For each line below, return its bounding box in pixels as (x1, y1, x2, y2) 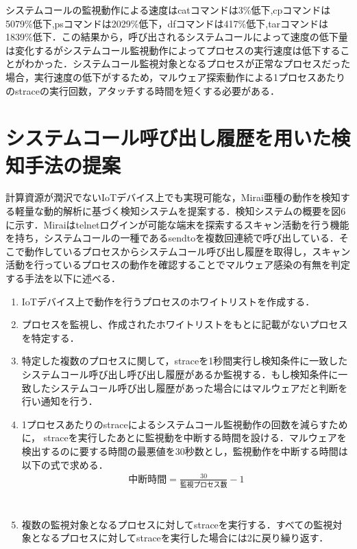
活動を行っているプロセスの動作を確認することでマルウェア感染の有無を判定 (5, 257, 350, 272)
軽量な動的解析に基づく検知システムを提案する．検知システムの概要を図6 (14, 204, 346, 218)
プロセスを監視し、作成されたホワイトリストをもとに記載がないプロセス (21, 317, 348, 331)
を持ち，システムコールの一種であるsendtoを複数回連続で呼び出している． (5, 231, 339, 245)
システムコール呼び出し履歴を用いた (5, 124, 332, 152)
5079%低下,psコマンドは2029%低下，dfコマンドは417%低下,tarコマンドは (5, 16, 329, 30)
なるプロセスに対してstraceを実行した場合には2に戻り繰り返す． (40, 530, 329, 545)
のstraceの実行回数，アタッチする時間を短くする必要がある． (5, 83, 280, 97)
